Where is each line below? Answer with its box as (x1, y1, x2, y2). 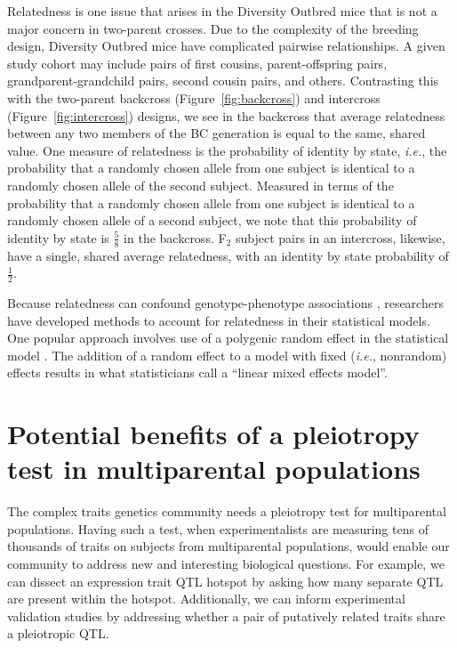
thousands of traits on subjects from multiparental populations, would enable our (7, 537, 450, 555)
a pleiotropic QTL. (7, 624, 109, 643)
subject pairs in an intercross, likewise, (235, 228, 445, 247)
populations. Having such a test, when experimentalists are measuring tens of (7, 519, 429, 538)
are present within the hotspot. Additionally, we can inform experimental (7, 589, 405, 608)
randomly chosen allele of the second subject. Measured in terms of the (7, 175, 394, 194)
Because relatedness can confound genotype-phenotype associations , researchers (7, 293, 444, 312)
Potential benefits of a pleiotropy (7, 416, 420, 452)
